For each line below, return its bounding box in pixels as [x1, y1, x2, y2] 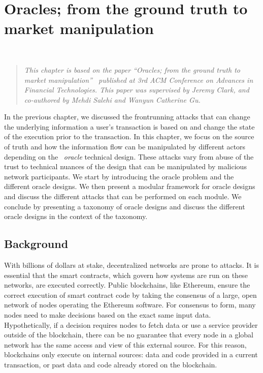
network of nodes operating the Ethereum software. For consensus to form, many [4, 299, 256, 310]
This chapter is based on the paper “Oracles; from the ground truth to [24, 64, 240, 75]
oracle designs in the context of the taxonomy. [4, 211, 148, 222]
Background [4, 236, 69, 252]
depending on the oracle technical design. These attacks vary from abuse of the [4, 151, 254, 162]
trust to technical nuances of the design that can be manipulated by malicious [4, 161, 247, 172]
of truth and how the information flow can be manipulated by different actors [4, 141, 246, 152]
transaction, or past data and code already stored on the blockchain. [4, 359, 217, 369]
